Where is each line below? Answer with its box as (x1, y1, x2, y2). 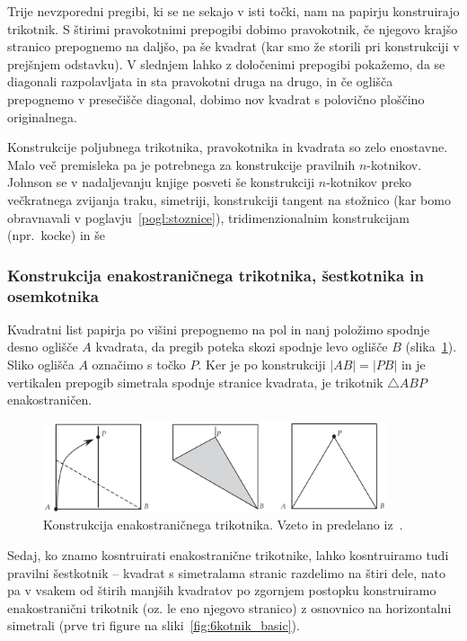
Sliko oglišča (7, 355, 75, 374)
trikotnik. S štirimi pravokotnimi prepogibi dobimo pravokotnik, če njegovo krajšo (7, 19, 458, 38)
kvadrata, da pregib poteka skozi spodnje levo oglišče (95, 337, 388, 356)
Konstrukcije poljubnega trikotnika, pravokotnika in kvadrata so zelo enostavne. (7, 138, 448, 156)
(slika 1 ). (405, 337, 457, 356)
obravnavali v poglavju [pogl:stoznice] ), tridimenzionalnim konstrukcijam (7, 208, 410, 227)
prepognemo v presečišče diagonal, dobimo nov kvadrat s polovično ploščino (7, 89, 425, 108)
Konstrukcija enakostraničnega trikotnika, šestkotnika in (7, 263, 424, 286)
